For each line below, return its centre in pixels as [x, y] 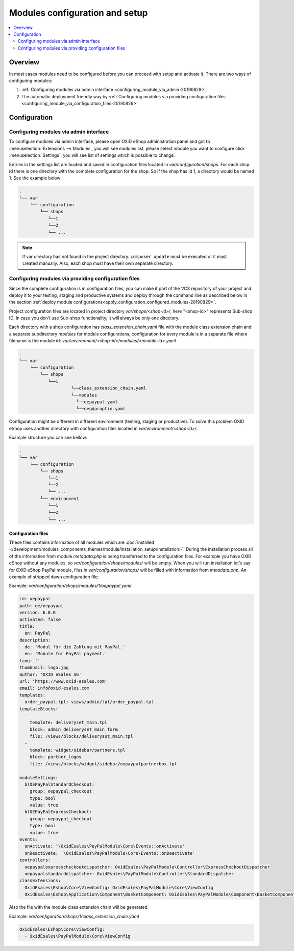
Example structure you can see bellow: [48, 438]
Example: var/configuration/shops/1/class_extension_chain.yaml [74, 916]
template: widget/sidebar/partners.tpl [78, 750]
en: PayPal [38, 633]
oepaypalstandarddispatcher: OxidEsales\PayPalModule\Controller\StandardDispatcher [129, 874]
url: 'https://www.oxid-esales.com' [63, 681]
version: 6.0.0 [37, 613]
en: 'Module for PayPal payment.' [66, 654]
